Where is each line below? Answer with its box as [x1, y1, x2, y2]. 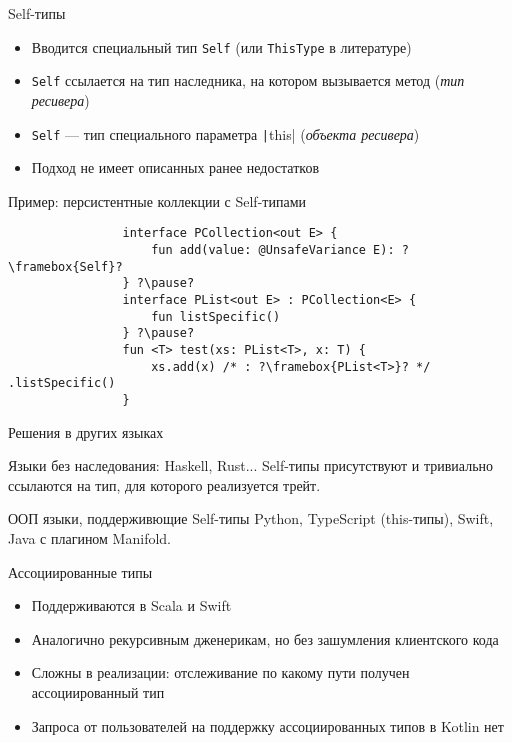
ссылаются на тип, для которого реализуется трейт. [8, 474, 321, 495]
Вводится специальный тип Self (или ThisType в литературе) [31, 36, 412, 57]
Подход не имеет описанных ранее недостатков [31, 157, 320, 178]
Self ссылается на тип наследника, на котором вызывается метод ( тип [31, 70, 465, 91]
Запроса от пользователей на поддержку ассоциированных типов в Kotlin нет [31, 715, 504, 736]
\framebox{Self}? [8, 259, 123, 274]
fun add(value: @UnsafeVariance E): [151, 243, 395, 257]
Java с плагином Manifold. [8, 527, 171, 548]
